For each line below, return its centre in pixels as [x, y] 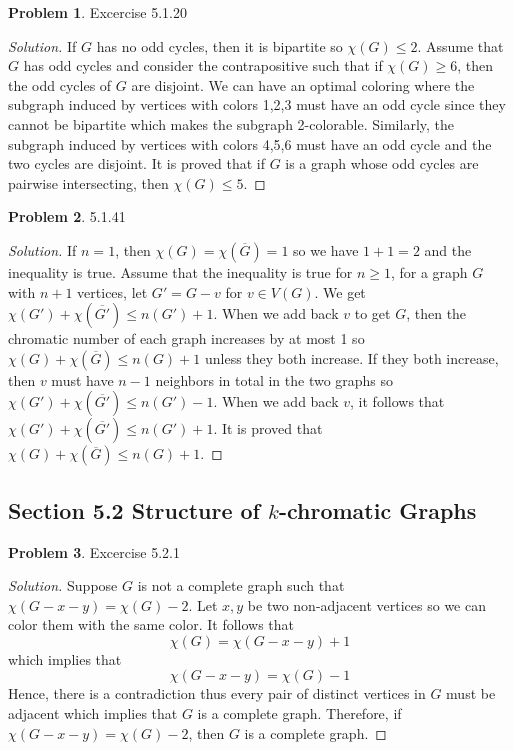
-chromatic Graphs [377, 509]
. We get [340, 291]
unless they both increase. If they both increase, [351, 357]
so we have [326, 249]
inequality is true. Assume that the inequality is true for [180, 271]
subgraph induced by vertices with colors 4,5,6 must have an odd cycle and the [250, 143]
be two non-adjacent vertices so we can [366, 604]
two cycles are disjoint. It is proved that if [136, 163]
